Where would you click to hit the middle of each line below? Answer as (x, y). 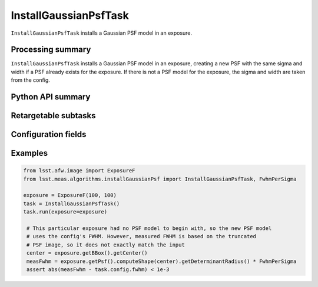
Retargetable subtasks (54, 116)
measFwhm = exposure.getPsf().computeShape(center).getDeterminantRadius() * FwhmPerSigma (162, 261)
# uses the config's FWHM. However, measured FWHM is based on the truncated (141, 236)
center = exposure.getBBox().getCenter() (87, 253)
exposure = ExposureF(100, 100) (70, 195)
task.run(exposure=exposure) (65, 212)
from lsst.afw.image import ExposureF (79, 171)
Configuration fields (49, 134)
